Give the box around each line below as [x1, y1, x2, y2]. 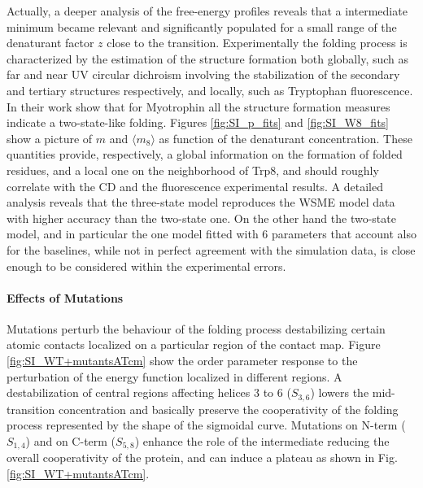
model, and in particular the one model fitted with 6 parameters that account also [7, 225, 416, 242]
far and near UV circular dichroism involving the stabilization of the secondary [7, 66, 400, 83]
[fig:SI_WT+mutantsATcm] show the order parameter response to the [7, 352, 358, 369]
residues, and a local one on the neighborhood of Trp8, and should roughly [7, 161, 379, 178]
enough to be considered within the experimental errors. [7, 257, 286, 274]
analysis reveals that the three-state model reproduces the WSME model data [7, 194, 395, 211]
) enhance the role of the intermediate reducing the [134, 432, 390, 449]
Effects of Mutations [7, 289, 124, 306]
